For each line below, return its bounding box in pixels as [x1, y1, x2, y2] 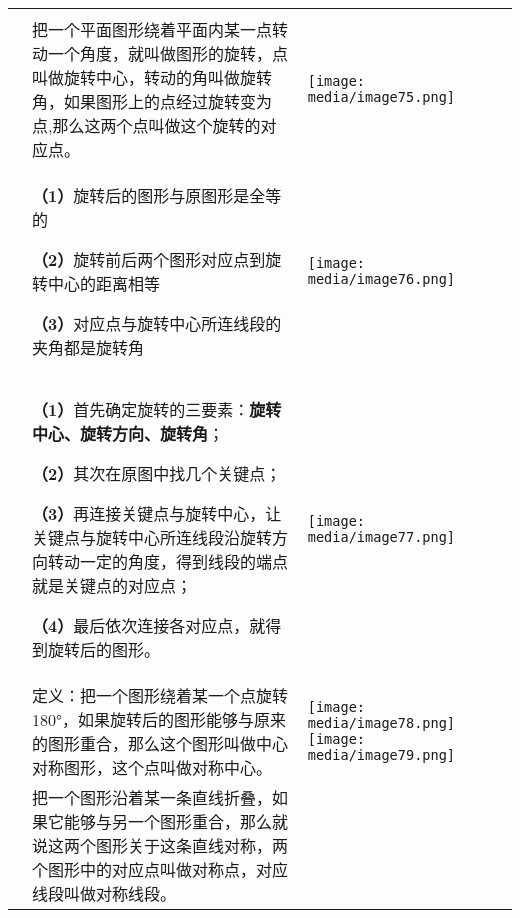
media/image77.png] [307, 529, 456, 545]
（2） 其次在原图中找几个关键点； [32, 462, 282, 485]
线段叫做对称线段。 [32, 882, 177, 905]
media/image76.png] [307, 271, 456, 287]
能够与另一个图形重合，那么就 [64, 810, 289, 833]
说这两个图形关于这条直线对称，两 [32, 834, 289, 857]
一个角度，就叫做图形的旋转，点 [48, 42, 289, 65]
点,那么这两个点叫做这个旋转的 [32, 114, 261, 137]
